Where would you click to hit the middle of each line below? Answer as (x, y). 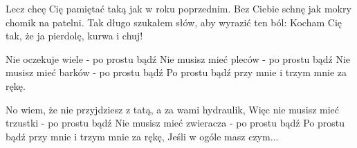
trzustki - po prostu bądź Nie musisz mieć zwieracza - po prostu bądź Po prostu (175, 123)
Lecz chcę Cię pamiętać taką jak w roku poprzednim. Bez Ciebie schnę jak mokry (178, 8)
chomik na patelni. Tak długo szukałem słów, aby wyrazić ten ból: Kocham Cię (174, 22)
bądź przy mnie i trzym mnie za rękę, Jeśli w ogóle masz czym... (142, 136)
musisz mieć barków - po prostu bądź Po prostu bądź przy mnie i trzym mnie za (176, 72)
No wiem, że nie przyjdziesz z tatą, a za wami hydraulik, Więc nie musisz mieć (173, 109)
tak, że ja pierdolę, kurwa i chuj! (74, 36)
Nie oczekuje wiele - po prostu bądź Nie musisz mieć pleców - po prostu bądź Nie (178, 58)
